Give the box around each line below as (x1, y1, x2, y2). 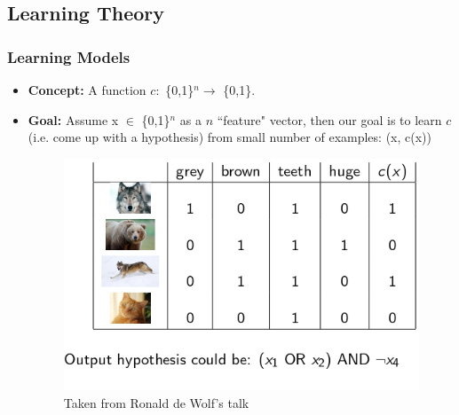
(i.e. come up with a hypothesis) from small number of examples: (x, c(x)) (28, 128, 431, 146)
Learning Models (7, 45, 131, 67)
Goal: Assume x (28, 110, 119, 129)
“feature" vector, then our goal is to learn (217, 110, 442, 129)
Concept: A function (28, 81, 146, 98)
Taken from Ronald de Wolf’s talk (63, 393, 249, 411)
